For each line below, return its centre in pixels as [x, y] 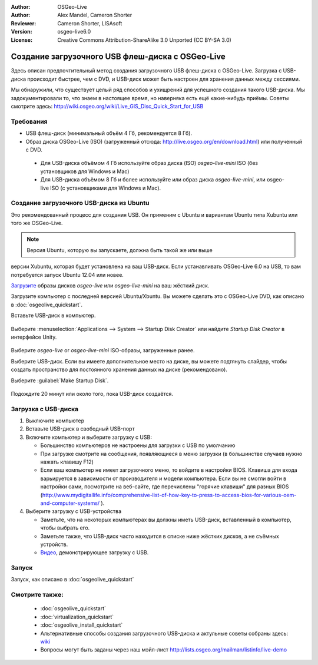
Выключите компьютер [55, 421]
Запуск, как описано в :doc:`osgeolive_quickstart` [72, 580]
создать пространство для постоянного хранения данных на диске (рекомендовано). [119, 370]
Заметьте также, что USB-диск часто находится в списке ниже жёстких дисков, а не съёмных [160, 536]
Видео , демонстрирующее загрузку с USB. [95, 552]
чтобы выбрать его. [65, 528]
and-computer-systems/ [70, 503]
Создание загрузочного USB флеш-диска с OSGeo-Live [118, 57]
